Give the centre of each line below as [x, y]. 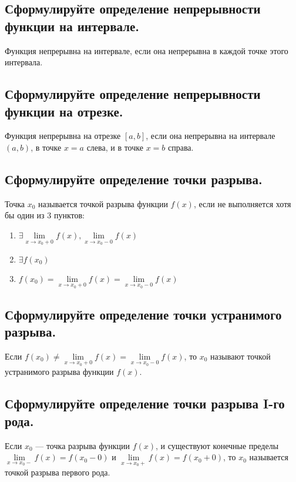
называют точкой [240, 356]
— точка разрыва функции [83, 445]
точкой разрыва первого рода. [58, 472]
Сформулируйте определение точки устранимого [143, 314]
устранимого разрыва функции [59, 372]
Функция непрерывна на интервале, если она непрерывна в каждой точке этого [147, 50]
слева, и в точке [115, 147]
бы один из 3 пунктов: [45, 215]
